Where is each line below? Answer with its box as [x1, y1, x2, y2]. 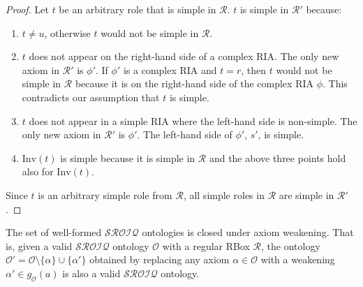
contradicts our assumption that [22, 89, 160, 104]
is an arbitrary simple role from [38, 187, 172, 202]
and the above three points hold [209, 150, 346, 165]
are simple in [279, 187, 334, 202]
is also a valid [62, 265, 121, 280]
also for [22, 164, 54, 179]
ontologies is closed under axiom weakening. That [142, 225, 354, 240]
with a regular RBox [162, 238, 250, 253]
